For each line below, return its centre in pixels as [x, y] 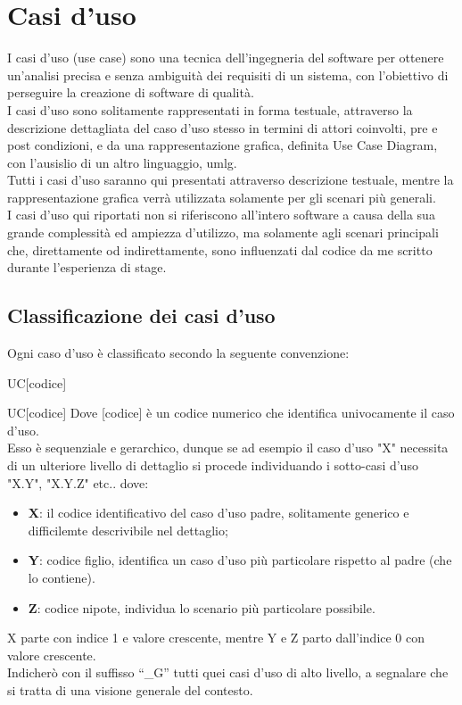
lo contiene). [62, 577]
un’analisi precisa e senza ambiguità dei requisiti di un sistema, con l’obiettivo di [228, 75]
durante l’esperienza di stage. [87, 267]
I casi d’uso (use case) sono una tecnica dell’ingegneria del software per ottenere [226, 58]
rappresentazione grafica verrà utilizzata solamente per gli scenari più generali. [222, 197]
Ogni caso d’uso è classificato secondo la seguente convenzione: [178, 353]
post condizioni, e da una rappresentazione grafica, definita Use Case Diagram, [223, 145]
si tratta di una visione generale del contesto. [130, 689]
